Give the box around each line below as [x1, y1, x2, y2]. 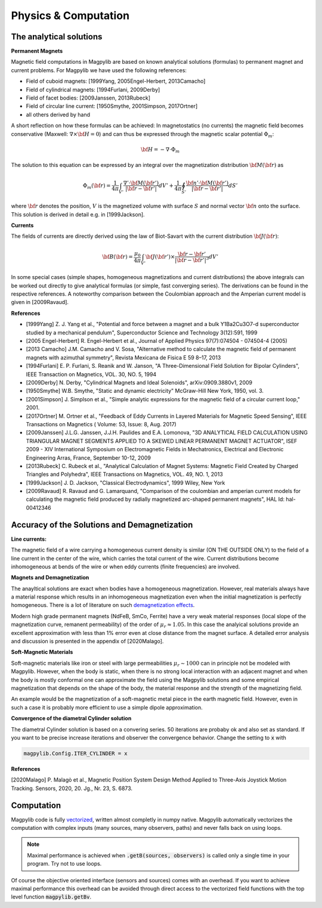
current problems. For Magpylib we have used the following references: [11, 66, 187, 74]
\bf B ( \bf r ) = [102, 253, 134, 260]
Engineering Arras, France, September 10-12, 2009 [26, 454, 151, 461]
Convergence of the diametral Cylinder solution [11, 715, 132, 722]
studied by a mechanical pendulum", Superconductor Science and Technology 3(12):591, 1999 [26, 329, 258, 336]
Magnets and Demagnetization [11, 574, 89, 581]
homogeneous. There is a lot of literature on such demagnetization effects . [11, 602, 195, 609]
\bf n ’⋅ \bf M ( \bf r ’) [185, 179, 229, 186]
